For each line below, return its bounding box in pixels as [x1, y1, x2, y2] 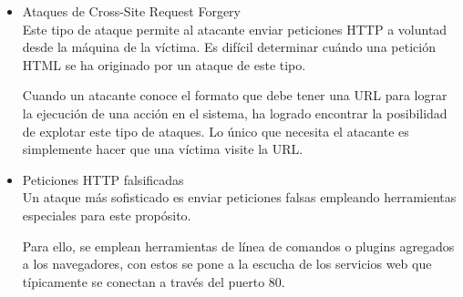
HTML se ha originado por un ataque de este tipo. [22, 55, 306, 74]
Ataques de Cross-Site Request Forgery [22, 2, 241, 20]
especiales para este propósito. [22, 205, 191, 224]
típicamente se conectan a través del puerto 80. [22, 271, 285, 291]
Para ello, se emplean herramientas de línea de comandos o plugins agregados [22, 236, 455, 255]
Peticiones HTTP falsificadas [22, 169, 184, 189]
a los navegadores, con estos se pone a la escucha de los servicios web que [22, 254, 432, 273]
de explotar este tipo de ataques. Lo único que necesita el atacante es [22, 121, 409, 140]
